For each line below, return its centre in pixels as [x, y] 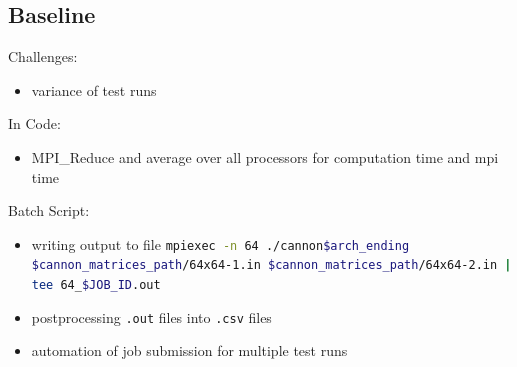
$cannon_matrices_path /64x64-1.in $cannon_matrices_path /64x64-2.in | [271, 265]
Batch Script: [49, 210]
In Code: [34, 123]
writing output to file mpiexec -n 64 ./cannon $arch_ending [220, 243]
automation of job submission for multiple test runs [189, 350]
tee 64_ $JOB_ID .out [96, 285]
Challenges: [43, 56]
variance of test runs [94, 89]
